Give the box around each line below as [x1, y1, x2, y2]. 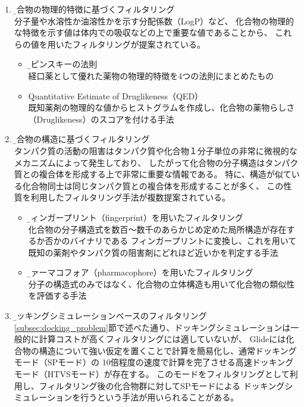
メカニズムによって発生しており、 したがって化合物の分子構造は [14, 156, 265, 168]
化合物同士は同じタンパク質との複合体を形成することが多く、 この [22, 179, 284, 192]
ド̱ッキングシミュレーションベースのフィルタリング [14, 309, 207, 322]
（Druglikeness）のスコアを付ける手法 [28, 112, 174, 125]
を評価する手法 [28, 289, 87, 302]
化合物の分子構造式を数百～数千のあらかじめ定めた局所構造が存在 [28, 223, 287, 235]
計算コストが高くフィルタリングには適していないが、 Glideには [39, 333, 286, 345]
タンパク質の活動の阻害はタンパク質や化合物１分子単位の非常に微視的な [14, 144, 297, 156]
